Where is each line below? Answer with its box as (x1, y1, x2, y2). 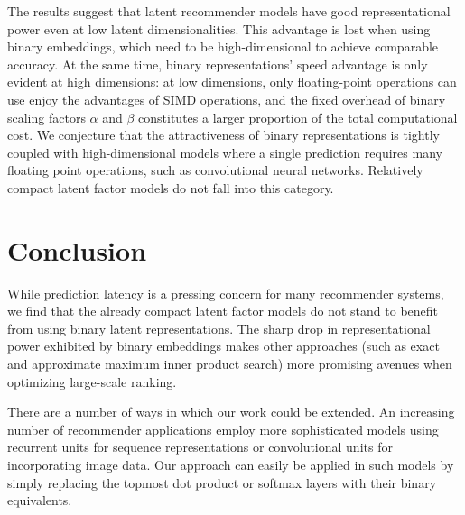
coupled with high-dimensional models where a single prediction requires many (7, 143, 442, 161)
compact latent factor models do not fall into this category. (7, 178, 334, 197)
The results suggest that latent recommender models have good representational (7, 2, 451, 20)
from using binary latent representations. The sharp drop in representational (7, 318, 431, 337)
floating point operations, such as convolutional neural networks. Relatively (7, 161, 423, 179)
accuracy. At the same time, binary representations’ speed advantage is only (7, 54, 428, 73)
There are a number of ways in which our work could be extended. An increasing (7, 402, 455, 421)
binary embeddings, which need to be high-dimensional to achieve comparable (7, 37, 439, 56)
